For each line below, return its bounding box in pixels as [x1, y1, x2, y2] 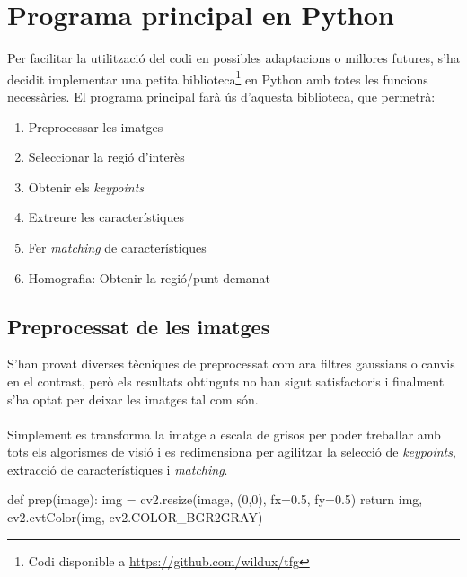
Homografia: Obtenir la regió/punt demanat [28, 268, 271, 287]
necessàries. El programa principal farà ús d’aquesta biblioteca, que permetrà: [7, 86, 436, 105]
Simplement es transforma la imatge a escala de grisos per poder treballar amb [7, 424, 441, 443]
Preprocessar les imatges [28, 117, 163, 136]
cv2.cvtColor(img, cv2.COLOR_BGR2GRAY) [7, 508, 263, 527]
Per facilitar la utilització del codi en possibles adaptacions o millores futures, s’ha [7, 49, 460, 67]
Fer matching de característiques [28, 237, 207, 256]
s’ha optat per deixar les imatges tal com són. [7, 389, 259, 408]
